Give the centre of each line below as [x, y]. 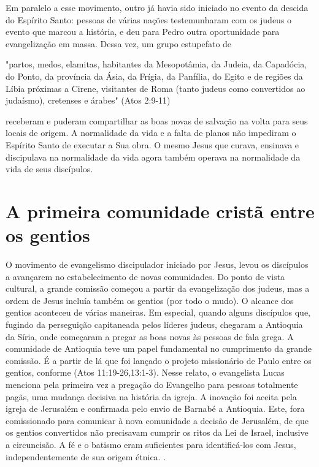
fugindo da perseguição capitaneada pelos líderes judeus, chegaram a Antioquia [154, 324]
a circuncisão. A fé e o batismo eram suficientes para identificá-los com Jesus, [151, 444]
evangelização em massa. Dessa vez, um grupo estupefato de [119, 43]
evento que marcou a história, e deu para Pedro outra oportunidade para [143, 32]
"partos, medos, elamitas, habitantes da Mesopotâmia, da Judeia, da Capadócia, [156, 64]
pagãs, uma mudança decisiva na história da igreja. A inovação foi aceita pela [151, 396]
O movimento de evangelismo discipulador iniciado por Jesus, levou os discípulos [157, 264]
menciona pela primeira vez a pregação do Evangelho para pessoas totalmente [152, 384]
